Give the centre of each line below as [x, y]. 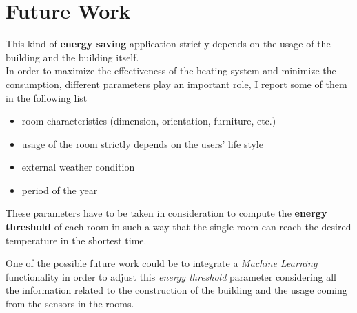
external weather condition [78, 167]
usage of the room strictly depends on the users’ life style [142, 143]
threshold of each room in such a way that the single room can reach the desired [178, 227]
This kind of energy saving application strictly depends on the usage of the [168, 44]
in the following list [47, 97]
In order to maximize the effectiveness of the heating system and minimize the [171, 71]
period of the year [60, 190]
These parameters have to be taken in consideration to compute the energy [166, 213]
